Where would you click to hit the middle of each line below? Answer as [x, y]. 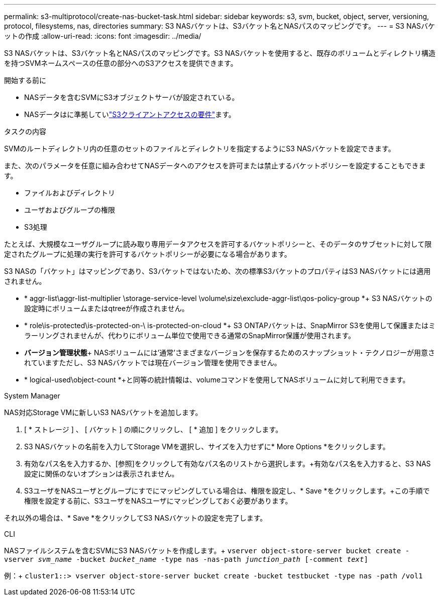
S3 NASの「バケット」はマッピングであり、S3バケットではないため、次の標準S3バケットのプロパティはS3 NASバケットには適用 [217, 271]
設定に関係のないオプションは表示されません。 [101, 474]
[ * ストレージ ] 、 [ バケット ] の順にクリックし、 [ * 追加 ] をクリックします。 [153, 429]
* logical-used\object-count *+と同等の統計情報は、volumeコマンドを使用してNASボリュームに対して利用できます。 [217, 380]
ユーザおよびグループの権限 [70, 210]
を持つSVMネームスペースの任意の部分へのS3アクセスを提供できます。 [121, 63]
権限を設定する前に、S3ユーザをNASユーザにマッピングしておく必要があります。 [158, 501]
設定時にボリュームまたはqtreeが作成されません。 [106, 308]
